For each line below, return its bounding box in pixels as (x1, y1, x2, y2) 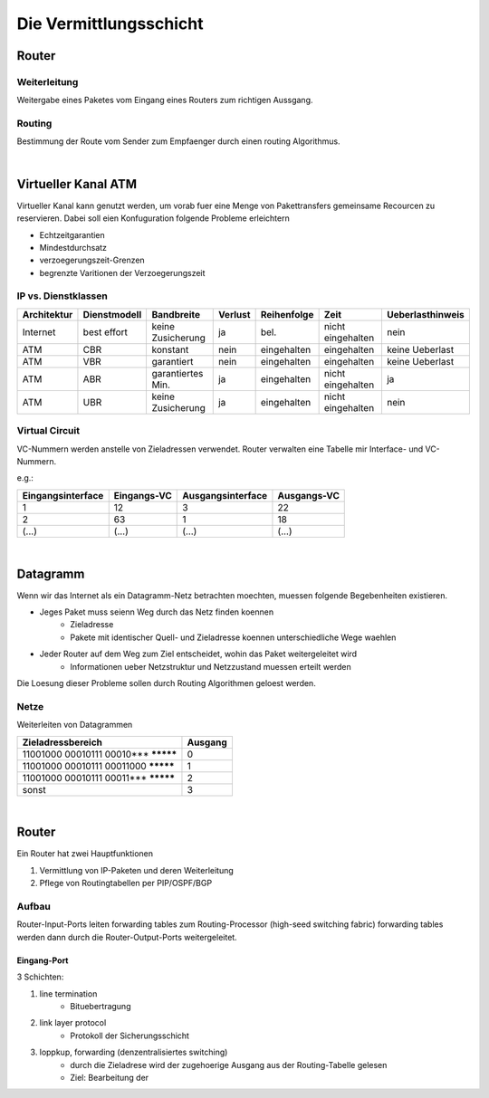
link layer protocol (39, 1017, 107, 1028)
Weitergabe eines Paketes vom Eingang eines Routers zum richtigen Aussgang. (16, 95, 313, 106)
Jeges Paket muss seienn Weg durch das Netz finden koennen (39, 606, 274, 617)
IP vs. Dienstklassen (16, 290, 108, 302)
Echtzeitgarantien (39, 229, 106, 240)
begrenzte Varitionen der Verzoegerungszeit (39, 267, 206, 278)
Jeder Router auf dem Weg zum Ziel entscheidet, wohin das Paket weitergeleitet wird (39, 648, 358, 660)
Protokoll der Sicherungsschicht (70, 1030, 190, 1041)
